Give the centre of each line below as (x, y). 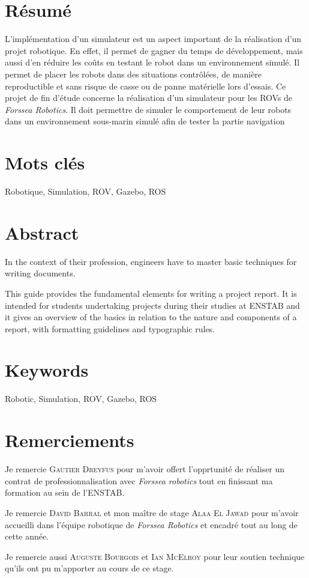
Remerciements (70, 440)
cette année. (27, 536)
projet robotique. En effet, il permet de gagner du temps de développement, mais (154, 50)
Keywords (47, 370)
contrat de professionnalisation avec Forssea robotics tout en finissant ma (139, 480)
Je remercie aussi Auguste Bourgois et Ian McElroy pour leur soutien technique (155, 556)
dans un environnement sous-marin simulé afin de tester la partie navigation (145, 121)
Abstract (42, 232)
